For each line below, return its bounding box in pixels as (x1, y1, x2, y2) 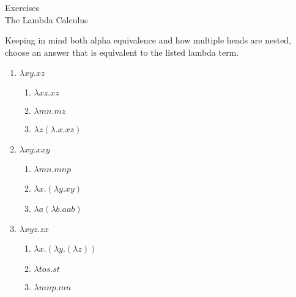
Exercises (5, 1, 39, 13)
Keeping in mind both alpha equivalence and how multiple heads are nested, (5, 34, 292, 47)
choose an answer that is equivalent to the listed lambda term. (5, 45, 239, 58)
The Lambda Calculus (5, 13, 88, 26)
